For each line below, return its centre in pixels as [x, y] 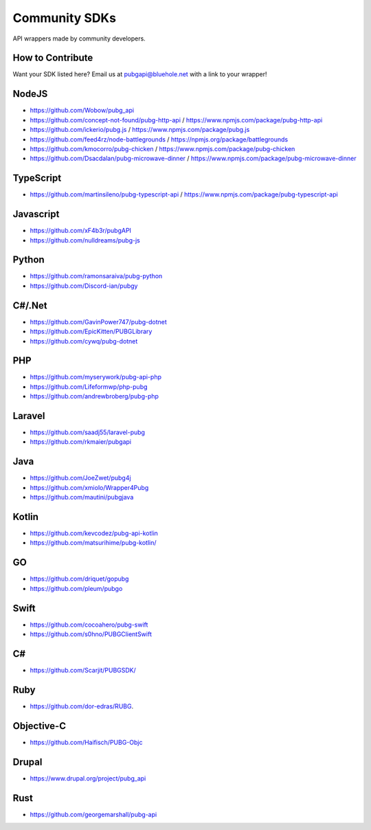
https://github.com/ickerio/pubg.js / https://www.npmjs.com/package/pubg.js [140, 130]
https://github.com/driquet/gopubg [79, 579]
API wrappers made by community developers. [79, 38]
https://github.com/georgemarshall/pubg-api [93, 814]
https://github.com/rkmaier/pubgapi [81, 442]
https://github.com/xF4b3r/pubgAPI [81, 231]
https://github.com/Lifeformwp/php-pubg [89, 386]
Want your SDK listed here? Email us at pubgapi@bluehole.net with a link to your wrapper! [140, 74]
